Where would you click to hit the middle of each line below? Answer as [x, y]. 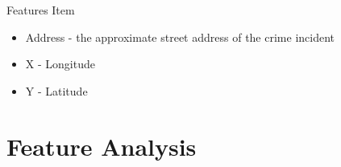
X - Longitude [60, 64]
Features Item [41, 10]
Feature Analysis [102, 146]
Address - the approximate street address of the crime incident [180, 37]
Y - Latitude [56, 90]
